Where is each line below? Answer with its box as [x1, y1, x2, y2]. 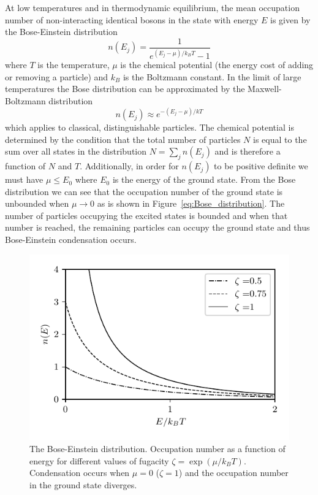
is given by [270, 13, 311, 26]
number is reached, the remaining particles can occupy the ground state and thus [5, 221, 310, 234]
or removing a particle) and [5, 70, 108, 83]
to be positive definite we [214, 159, 308, 172]
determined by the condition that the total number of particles [5, 132, 241, 145]
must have [5, 173, 44, 186]
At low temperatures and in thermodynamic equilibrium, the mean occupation [5, 1, 300, 13]
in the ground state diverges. [29, 478, 137, 491]
